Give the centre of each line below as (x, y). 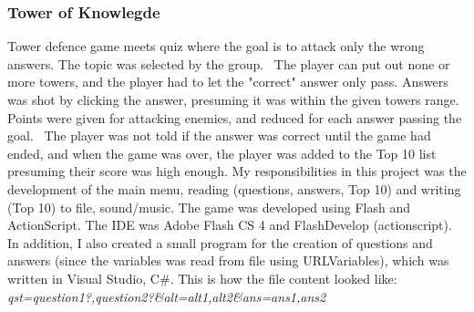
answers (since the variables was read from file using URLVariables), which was (228, 260)
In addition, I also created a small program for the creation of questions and (220, 242)
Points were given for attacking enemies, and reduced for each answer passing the (235, 117)
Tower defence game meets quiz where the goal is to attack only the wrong (216, 46)
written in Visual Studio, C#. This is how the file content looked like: (202, 278)
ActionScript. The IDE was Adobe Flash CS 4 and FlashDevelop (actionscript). (230, 225)
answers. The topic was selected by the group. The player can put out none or (229, 63)
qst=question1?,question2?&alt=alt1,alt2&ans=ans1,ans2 (167, 296)
